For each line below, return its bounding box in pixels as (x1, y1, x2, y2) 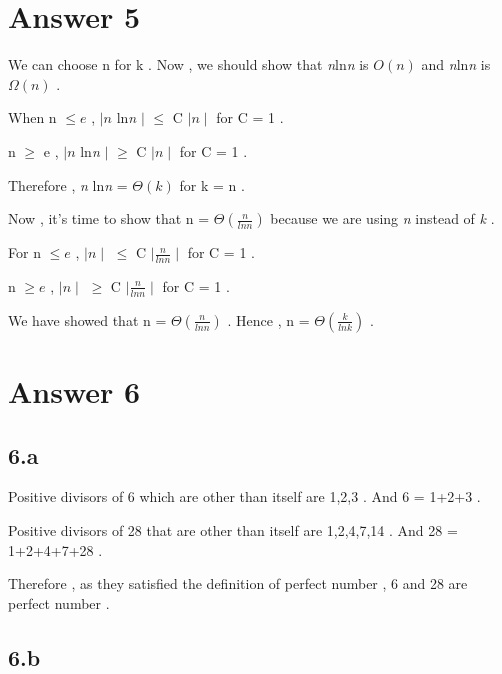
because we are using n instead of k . (270, 208, 495, 229)
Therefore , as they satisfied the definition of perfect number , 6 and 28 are (8, 573, 468, 594)
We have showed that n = (8, 309, 167, 330)
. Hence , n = (227, 309, 310, 330)
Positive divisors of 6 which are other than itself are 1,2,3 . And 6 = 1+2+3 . (8, 486, 481, 507)
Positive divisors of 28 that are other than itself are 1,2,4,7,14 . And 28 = (8, 519, 458, 540)
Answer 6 (8, 370, 141, 411)
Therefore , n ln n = (8, 174, 128, 195)
